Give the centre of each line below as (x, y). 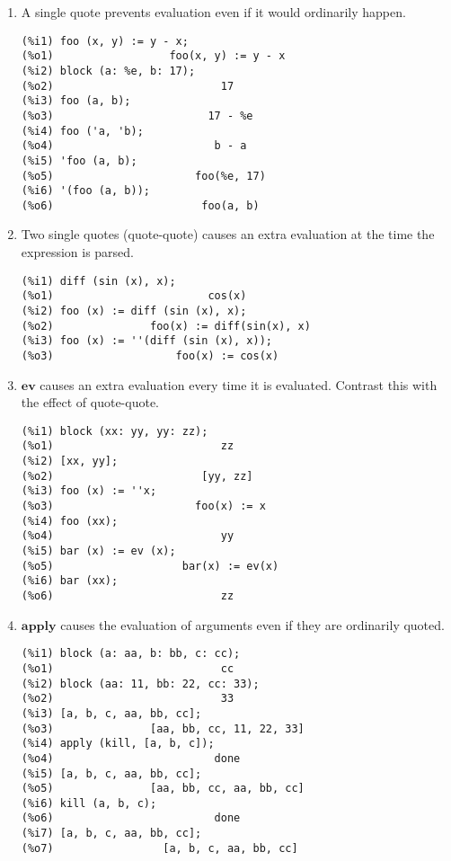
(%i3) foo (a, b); (76, 101)
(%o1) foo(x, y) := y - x (153, 56)
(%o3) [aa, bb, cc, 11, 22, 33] (163, 728)
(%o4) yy (128, 536)
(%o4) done (131, 758)
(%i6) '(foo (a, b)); (85, 191)
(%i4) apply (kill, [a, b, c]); (118, 744)
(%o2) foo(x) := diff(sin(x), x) (166, 326)
